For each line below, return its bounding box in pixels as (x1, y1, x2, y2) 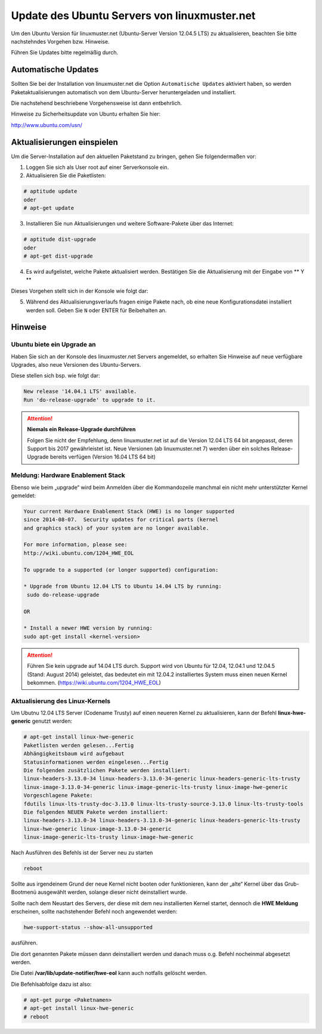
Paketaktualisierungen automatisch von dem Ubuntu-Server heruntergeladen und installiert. (11, 88, 237, 95)
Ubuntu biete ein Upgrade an (11, 340, 97, 349)
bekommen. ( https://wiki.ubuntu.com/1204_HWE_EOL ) (27, 679, 161, 686)
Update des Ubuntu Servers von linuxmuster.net (11, 9, 256, 22)
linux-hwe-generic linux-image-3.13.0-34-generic (23, 825, 172, 832)
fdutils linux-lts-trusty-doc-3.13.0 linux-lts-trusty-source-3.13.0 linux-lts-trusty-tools (23, 800, 304, 807)
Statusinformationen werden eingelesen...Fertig (23, 759, 169, 766)
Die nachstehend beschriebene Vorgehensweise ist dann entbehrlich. (11, 100, 182, 107)
